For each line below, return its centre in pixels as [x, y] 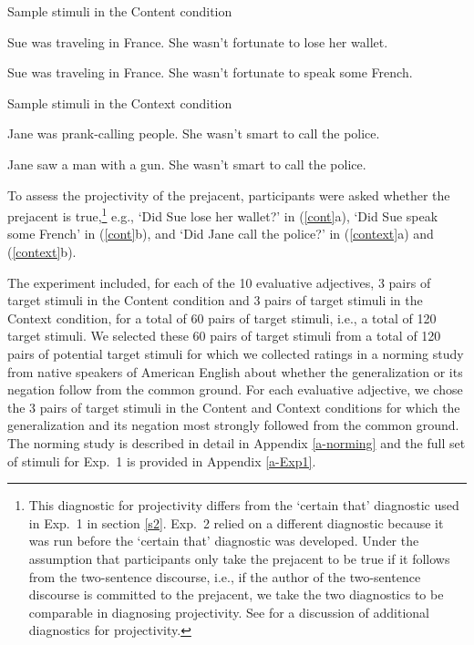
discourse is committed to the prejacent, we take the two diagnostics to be [236, 594]
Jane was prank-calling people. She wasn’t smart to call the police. [194, 133]
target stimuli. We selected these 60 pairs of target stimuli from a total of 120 [224, 336]
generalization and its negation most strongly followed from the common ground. [233, 425]
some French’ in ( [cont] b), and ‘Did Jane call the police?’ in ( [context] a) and [221, 234]
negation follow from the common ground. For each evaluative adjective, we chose [235, 389]
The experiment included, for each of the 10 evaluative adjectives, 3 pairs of [219, 282]
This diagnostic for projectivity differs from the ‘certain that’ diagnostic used [244, 505]
